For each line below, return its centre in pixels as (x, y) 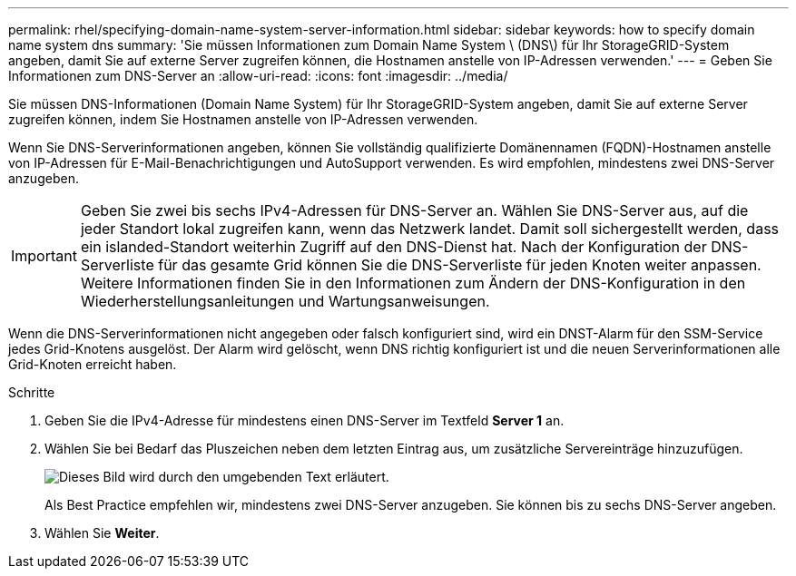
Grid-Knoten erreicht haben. (93, 364)
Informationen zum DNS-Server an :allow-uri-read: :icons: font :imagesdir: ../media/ (258, 76)
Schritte (32, 392)
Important (44, 256)
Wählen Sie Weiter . (102, 533)
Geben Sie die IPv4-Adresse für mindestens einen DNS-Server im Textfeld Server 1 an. (305, 420)
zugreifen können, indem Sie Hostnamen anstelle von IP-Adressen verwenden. (243, 119)
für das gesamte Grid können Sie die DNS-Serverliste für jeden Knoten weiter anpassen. (460, 265)
